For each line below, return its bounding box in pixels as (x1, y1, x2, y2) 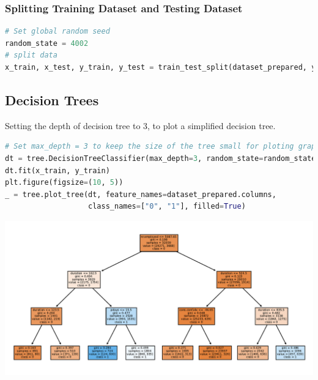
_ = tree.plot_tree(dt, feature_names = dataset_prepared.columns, (5, 190, 276, 199)
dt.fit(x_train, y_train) (5, 166, 110, 175)
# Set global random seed (5, 27, 110, 36)
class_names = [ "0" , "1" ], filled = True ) (88, 202, 246, 211)
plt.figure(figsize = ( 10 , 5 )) (5, 178, 124, 187)
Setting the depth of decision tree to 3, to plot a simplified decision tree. (5, 119, 276, 132)
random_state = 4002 (5, 39, 89, 48)
